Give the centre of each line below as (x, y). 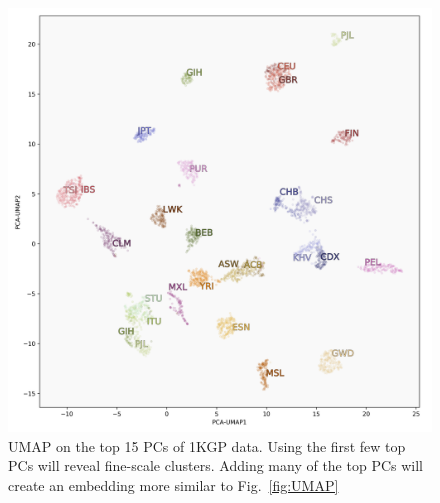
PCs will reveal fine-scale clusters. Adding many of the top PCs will (215, 465)
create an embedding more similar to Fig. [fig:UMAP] (173, 484)
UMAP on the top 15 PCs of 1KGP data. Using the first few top (207, 445)
